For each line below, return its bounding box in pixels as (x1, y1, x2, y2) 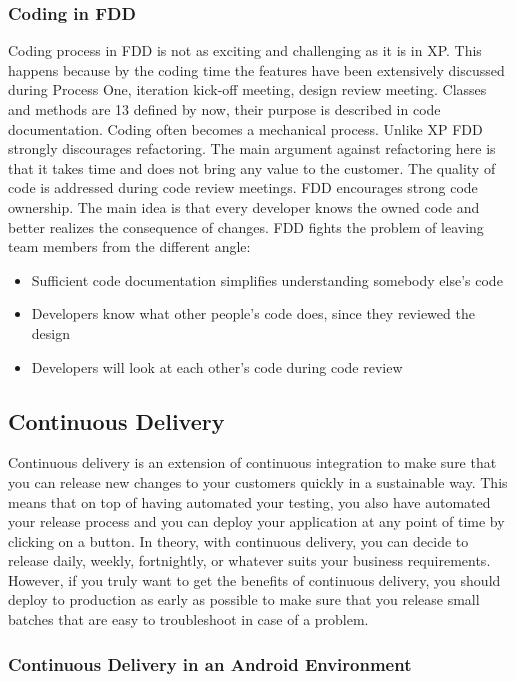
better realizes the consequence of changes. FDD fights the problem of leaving (8, 216, 484, 237)
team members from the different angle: (8, 236, 251, 257)
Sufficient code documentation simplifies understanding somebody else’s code (31, 269, 503, 290)
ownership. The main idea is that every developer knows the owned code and (8, 196, 480, 217)
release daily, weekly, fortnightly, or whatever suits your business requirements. (8, 550, 491, 571)
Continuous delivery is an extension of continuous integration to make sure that (8, 452, 497, 473)
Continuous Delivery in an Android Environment (8, 651, 412, 676)
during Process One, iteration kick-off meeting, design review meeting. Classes (8, 79, 487, 100)
